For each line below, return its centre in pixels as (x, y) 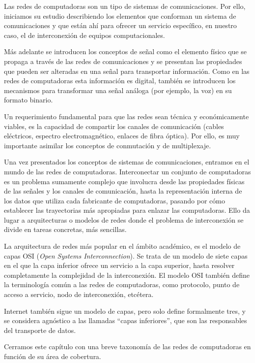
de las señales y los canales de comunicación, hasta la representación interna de (123, 191)
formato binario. (28, 100)
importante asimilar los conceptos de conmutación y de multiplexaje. (108, 145)
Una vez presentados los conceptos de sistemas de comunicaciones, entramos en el (127, 162)
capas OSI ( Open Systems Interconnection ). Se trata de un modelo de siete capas (126, 255)
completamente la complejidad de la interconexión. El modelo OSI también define (127, 275)
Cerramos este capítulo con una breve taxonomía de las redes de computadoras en (127, 346)
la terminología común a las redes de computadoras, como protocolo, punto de (122, 284)
